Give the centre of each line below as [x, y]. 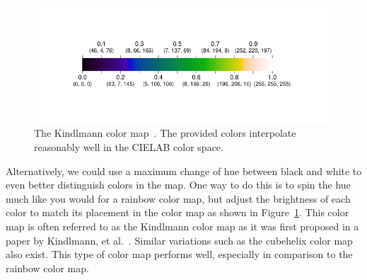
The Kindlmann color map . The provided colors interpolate [165, 133]
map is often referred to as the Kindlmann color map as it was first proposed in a [182, 226]
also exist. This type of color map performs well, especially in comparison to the [179, 254]
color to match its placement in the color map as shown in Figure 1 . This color [177, 212]
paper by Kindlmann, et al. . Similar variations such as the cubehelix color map [179, 240]
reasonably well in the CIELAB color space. [129, 147]
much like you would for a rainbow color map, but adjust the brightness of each [178, 198]
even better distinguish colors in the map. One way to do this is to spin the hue [178, 185]
